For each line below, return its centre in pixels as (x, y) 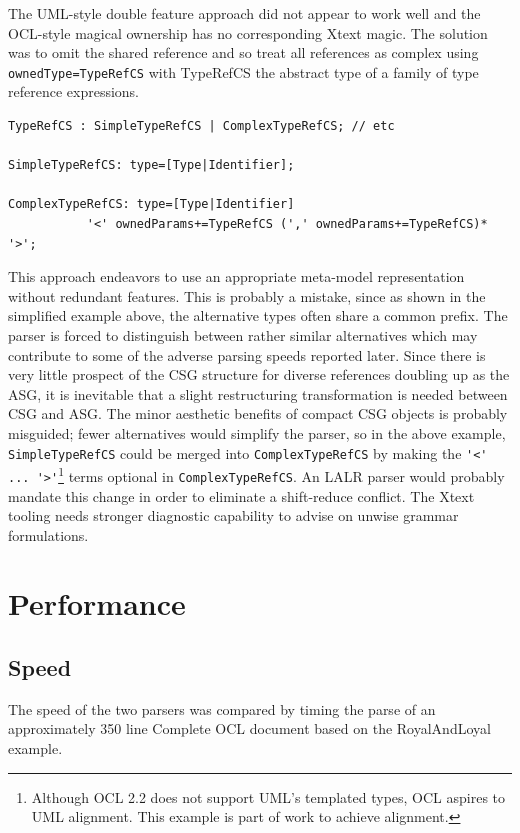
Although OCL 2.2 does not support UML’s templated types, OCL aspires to (268, 796)
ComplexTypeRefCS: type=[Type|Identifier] (151, 204)
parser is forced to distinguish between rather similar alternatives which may (243, 334)
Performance (97, 603)
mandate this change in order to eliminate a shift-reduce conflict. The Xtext (241, 495)
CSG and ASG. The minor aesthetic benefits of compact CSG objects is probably (258, 413)
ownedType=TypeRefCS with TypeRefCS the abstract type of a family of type (243, 71)
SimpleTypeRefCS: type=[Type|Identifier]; (151, 165)
